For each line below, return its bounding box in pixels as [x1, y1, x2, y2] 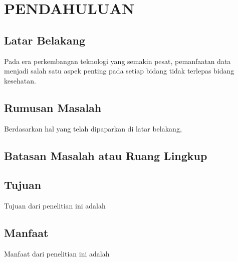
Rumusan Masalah [4, 99, 102, 115]
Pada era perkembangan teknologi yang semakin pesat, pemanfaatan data [4, 55, 231, 66]
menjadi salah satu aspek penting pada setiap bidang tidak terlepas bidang [4, 65, 234, 76]
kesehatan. [4, 75, 36, 85]
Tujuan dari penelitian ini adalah [4, 200, 106, 211]
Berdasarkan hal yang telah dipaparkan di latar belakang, [4, 123, 182, 133]
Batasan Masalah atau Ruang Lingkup [4, 147, 207, 163]
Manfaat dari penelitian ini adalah [4, 248, 110, 258]
